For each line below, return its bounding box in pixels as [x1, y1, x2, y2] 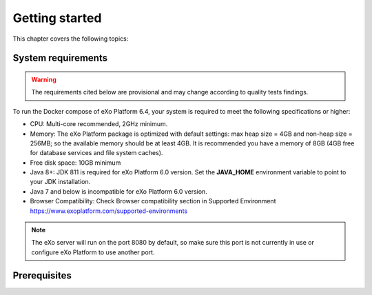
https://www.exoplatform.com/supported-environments [30, 207, 188, 215]
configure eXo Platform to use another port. [31, 248, 155, 256]
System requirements [12, 52, 108, 64]
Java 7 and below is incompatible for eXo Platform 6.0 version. [30, 187, 208, 196]
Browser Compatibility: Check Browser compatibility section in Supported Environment [30, 197, 276, 205]
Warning [31, 75, 56, 83]
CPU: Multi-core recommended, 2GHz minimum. [30, 120, 168, 128]
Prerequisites [12, 269, 72, 281]
